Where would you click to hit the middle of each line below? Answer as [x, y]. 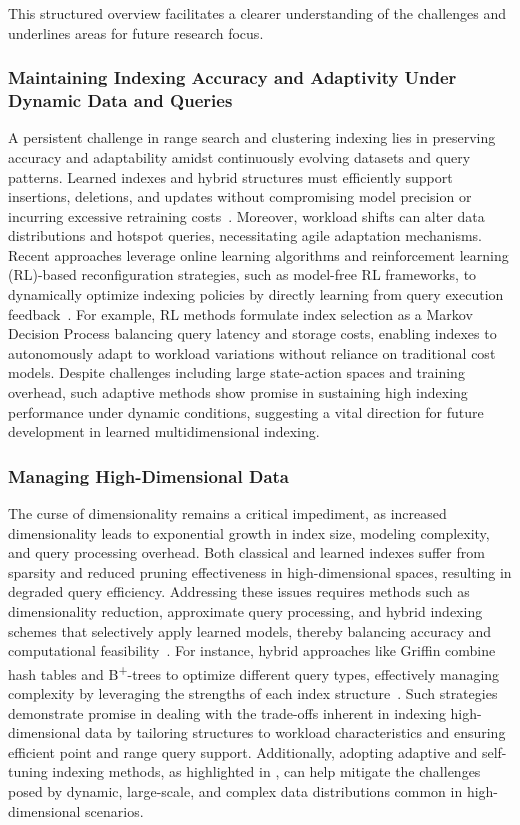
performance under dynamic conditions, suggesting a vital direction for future [246, 411]
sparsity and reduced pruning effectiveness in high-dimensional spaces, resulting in [260, 571]
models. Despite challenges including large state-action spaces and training [236, 372]
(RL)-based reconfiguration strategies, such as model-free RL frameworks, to [242, 274]
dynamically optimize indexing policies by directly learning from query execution [256, 294]
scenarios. [114, 810]
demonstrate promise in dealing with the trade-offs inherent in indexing [227, 712]
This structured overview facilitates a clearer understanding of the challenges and [257, 13]
